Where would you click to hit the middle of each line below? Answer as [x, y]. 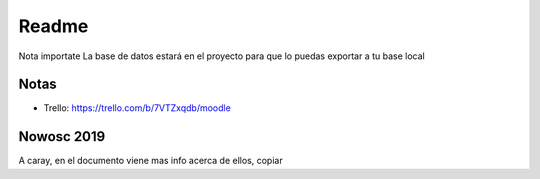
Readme [53, 26]
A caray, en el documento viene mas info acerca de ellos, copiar [151, 161]
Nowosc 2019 [62, 136]
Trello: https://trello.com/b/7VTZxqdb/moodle [137, 108]
